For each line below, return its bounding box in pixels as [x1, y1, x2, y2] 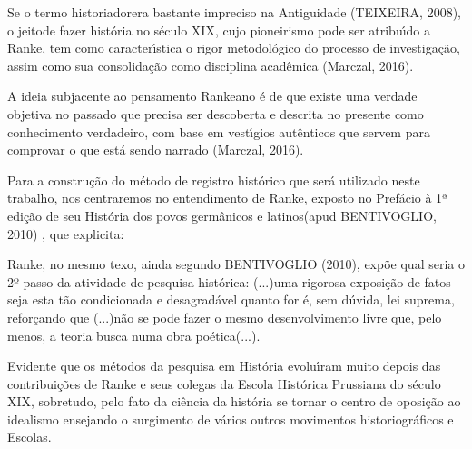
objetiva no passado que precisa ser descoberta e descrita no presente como [7, 104, 424, 123]
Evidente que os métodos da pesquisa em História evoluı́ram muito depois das [7, 356, 441, 375]
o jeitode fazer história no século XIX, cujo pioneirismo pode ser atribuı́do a [7, 20, 431, 39]
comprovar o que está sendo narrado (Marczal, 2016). [7, 140, 304, 159]
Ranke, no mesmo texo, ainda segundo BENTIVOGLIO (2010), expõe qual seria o [7, 254, 465, 274]
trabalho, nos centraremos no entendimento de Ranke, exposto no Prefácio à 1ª [7, 188, 448, 207]
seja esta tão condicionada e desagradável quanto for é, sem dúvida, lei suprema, [7, 290, 455, 309]
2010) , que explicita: [7, 224, 124, 243]
